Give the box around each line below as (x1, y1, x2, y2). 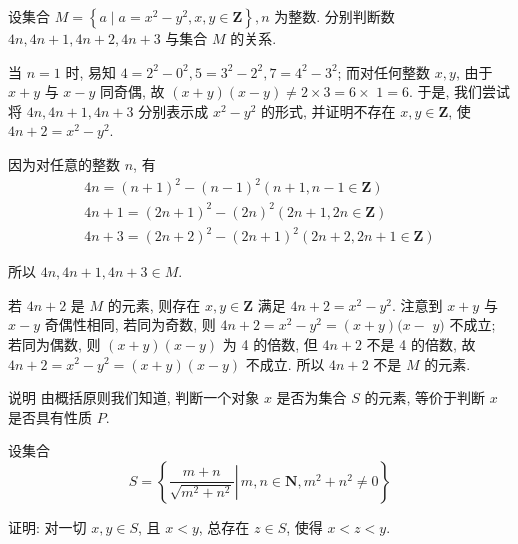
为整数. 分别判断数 (274, 6, 395, 26)
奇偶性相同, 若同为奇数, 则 (44, 314, 216, 335)
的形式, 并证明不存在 (260, 100, 396, 121)
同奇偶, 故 (100, 81, 165, 102)
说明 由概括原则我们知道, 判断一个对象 (8, 387, 260, 408)
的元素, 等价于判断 (364, 387, 486, 408)
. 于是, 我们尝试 (408, 81, 511, 102)
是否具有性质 (8, 406, 92, 427)
